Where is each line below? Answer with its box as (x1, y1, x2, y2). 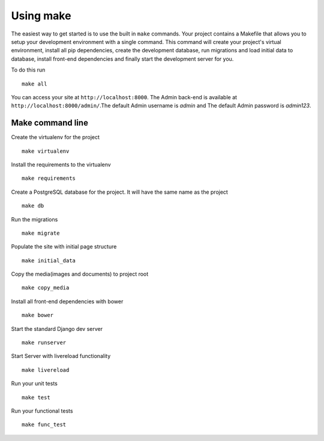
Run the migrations (11, 215, 58, 223)
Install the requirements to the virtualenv (11, 161, 111, 168)
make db (22, 202, 44, 209)
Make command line (11, 118, 88, 128)
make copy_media (22, 285, 70, 291)
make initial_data (22, 257, 76, 264)
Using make (11, 9, 71, 22)
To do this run (11, 66, 46, 73)
